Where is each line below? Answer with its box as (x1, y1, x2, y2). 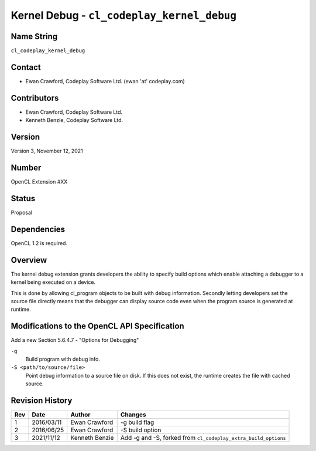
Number (11, 162, 42, 172)
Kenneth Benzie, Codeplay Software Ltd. (25, 117, 123, 124)
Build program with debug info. (25, 355, 101, 363)
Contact (11, 62, 41, 72)
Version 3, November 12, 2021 (11, 147, 83, 155)
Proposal (11, 209, 32, 216)
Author (70, 411, 91, 419)
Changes (120, 411, 146, 419)
